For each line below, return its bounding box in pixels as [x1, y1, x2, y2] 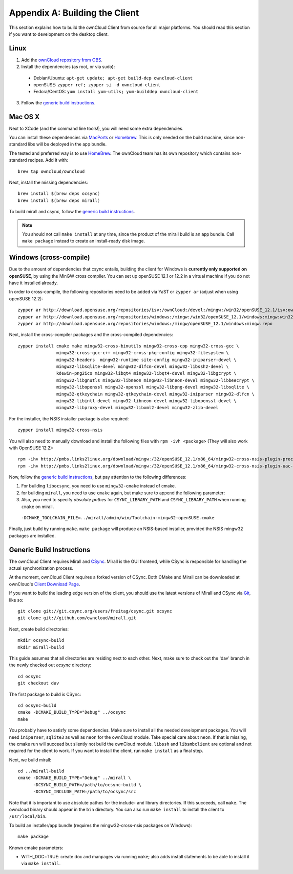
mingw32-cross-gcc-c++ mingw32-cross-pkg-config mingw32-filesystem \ [56, 350, 229, 356]
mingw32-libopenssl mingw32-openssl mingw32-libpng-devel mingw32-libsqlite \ [56, 385, 250, 390]
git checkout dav [18, 680, 59, 686]
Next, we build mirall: [9, 757, 51, 763]
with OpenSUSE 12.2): [9, 445, 54, 451]
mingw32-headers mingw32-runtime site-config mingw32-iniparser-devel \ [56, 357, 237, 363]
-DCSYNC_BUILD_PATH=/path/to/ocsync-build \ [33, 782, 142, 787]
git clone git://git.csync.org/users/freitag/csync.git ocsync [18, 608, 172, 614]
